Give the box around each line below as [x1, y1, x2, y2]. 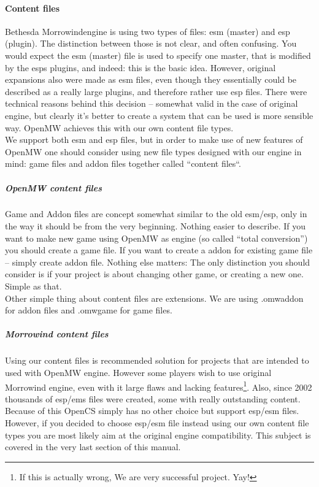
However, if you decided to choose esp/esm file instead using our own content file [5, 416, 309, 429]
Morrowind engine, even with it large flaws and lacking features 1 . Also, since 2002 [5, 378, 312, 393]
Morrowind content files [5, 328, 109, 340]
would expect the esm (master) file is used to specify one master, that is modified [5, 48, 311, 61]
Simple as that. [5, 280, 62, 293]
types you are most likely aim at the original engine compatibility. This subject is [5, 428, 311, 441]
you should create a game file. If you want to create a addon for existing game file [5, 243, 313, 256]
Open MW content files [5, 181, 102, 194]
